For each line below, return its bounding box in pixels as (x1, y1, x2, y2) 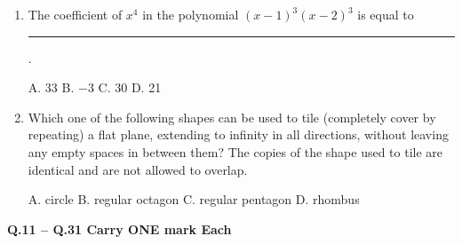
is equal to (357, 5, 414, 23)
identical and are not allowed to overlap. (28, 160, 248, 178)
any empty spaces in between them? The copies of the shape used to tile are (28, 142, 443, 161)
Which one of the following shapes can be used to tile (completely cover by (28, 107, 436, 126)
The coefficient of (28, 5, 123, 23)
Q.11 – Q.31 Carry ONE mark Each (7, 219, 232, 238)
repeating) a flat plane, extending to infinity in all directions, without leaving (28, 125, 449, 144)
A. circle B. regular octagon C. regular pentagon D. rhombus (28, 190, 360, 209)
